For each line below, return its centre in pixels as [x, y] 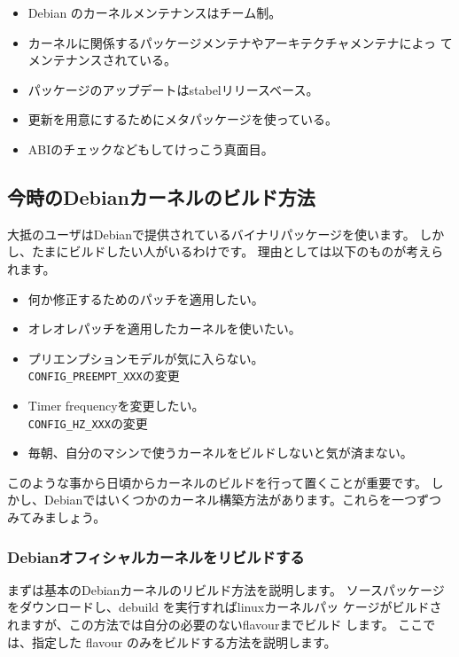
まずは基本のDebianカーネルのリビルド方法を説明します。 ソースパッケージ [226, 589]
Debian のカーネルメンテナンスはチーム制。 [155, 12]
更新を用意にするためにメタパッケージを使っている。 [183, 119]
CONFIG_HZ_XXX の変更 [88, 422]
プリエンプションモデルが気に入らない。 [146, 358]
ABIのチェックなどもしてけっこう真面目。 [151, 149]
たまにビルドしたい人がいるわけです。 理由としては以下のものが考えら [237, 251]
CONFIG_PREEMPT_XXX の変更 [104, 375]
